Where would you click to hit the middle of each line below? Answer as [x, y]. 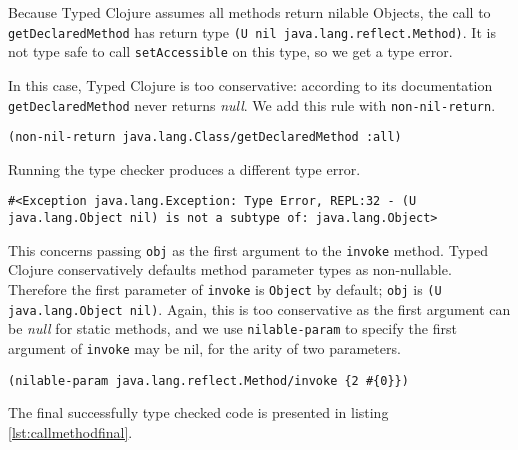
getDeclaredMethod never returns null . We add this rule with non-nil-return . [252, 104]
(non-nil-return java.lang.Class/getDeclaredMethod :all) [205, 137]
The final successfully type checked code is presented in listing [198, 412]
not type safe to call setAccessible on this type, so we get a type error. [230, 51]
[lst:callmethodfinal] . [70, 431]
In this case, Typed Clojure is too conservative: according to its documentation [250, 84]
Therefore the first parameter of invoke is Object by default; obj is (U [225, 288]
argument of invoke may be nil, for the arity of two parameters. [204, 347]
